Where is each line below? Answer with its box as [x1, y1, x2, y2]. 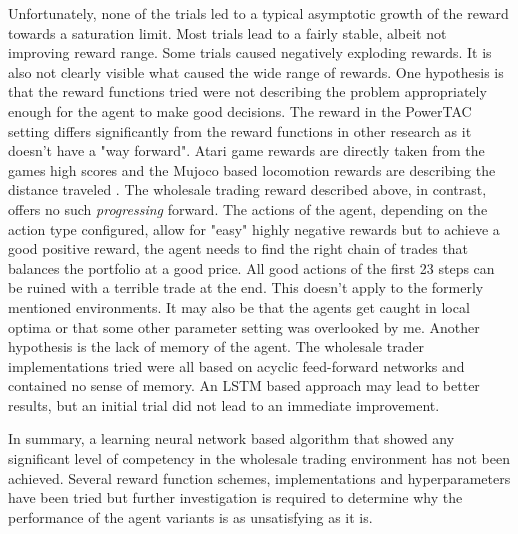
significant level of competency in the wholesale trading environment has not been [8, 448, 510, 469]
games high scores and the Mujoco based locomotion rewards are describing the [8, 159, 496, 180]
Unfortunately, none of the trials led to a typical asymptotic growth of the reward [8, 3, 509, 23]
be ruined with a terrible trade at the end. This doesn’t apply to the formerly [8, 277, 484, 298]
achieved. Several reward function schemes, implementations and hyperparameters [8, 467, 511, 488]
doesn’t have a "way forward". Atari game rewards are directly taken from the [8, 140, 485, 161]
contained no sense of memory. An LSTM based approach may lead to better [8, 375, 480, 396]
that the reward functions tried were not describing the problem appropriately [8, 81, 487, 102]
